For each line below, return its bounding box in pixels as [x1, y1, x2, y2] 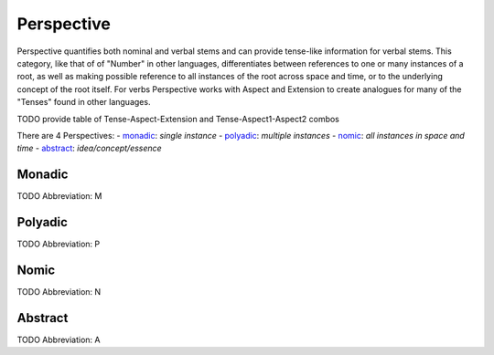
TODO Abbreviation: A [16, 334, 101, 345]
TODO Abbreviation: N [16, 287, 102, 297]
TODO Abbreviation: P [16, 238, 101, 250]
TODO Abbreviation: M [16, 191, 102, 202]
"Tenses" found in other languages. [16, 97, 151, 108]
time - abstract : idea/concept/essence [16, 142, 162, 154]
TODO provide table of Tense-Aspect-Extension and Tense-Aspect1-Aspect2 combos [16, 113, 340, 124]
